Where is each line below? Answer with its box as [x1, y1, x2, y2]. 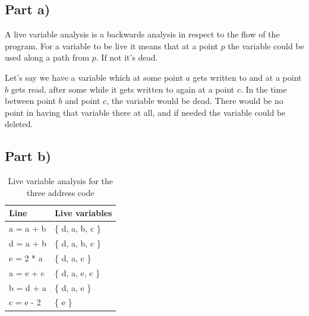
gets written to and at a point [193, 71, 302, 83]
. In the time [241, 83, 287, 95]
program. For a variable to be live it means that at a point [5, 39, 218, 52]
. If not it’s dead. [96, 51, 158, 64]
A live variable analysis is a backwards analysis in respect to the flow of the [5, 28, 280, 40]
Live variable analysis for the [8, 175, 113, 187]
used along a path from [5, 51, 90, 64]
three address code [27, 186, 94, 198]
